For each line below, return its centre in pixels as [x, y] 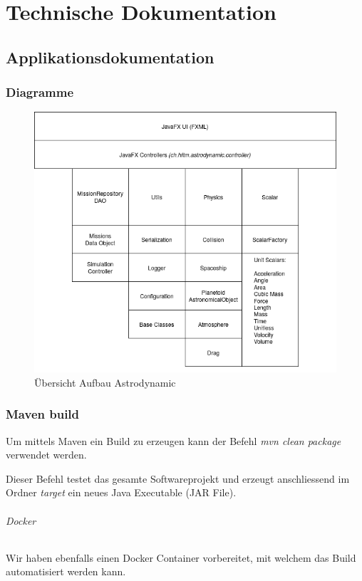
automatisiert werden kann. [66, 571]
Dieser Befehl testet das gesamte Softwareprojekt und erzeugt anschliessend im [178, 478]
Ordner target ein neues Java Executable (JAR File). [121, 492]
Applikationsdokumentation [110, 57]
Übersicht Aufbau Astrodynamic [105, 382]
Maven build [43, 414]
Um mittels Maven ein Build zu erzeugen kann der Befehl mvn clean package [174, 440]
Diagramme [40, 92]
